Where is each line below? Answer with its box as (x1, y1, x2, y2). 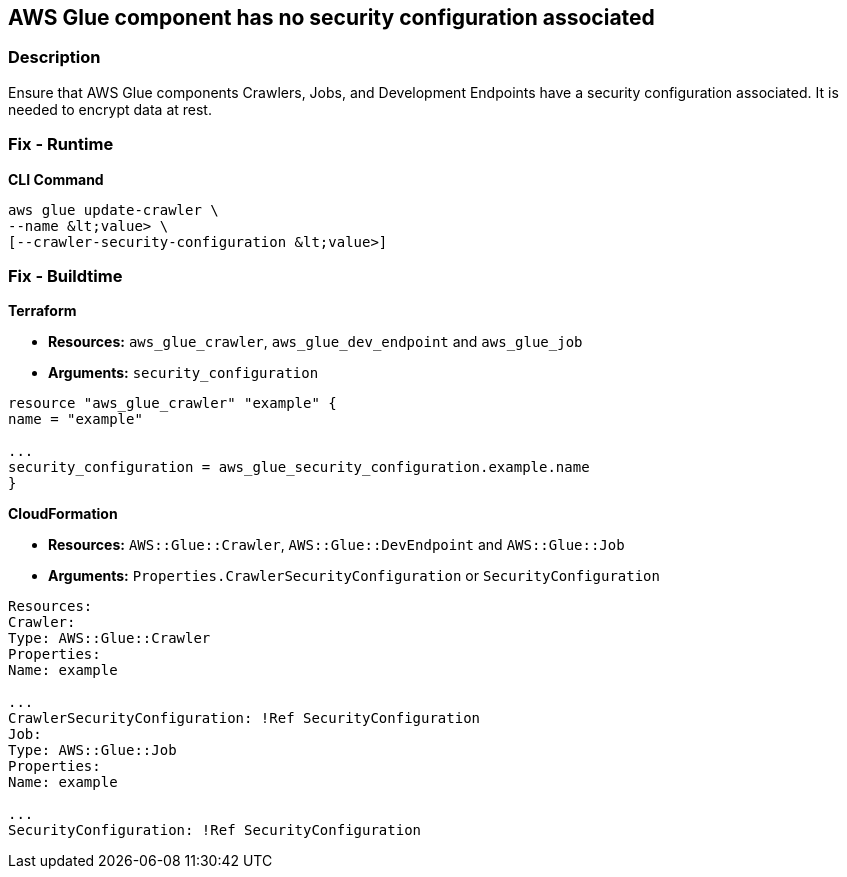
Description (8, 47, 101, 68)
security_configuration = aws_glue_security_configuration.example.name (8, 459, 590, 476)
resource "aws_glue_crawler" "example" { (8, 395, 337, 412)
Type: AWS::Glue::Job (8, 742, 177, 759)
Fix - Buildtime (8, 265, 123, 286)
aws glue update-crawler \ (8, 201, 219, 218)
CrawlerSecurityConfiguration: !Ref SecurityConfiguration (8, 710, 481, 727)
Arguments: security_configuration (48, 364, 319, 382)
